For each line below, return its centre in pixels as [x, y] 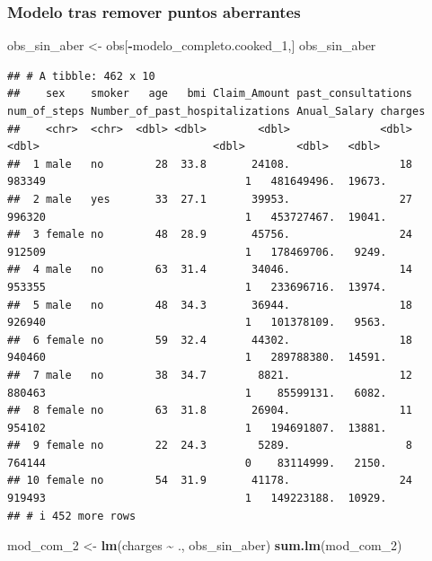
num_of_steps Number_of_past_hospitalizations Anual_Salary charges [216, 111]
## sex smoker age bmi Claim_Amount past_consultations [210, 94]
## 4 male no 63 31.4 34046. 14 [210, 270]
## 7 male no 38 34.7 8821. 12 [210, 375]
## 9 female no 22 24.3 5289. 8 [210, 446]
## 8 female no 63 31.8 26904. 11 [210, 411]
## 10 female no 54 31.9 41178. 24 [210, 481]
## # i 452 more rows [72, 516]
